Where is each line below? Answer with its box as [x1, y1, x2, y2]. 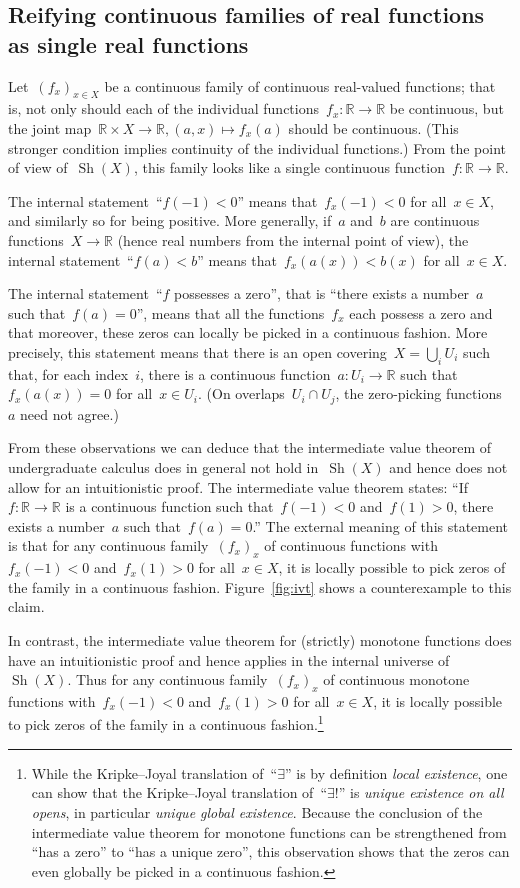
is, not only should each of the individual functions [8, 98, 320, 119]
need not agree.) [20, 403, 119, 424]
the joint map [8, 117, 92, 138]
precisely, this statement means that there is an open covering [8, 341, 387, 362]
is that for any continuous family [8, 535, 209, 556]
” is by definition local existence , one [284, 762, 508, 783]
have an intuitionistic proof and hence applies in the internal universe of [8, 649, 450, 670]
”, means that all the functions [136, 302, 325, 323]
